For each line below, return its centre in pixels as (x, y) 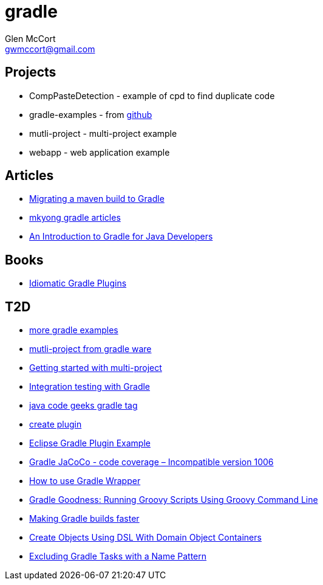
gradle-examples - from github (91, 114)
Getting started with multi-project (96, 368)
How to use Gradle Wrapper (85, 481)
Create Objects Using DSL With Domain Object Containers (145, 538)
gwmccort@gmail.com (50, 49)
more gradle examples (74, 330)
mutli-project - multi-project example (103, 133)
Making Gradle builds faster (84, 519)
